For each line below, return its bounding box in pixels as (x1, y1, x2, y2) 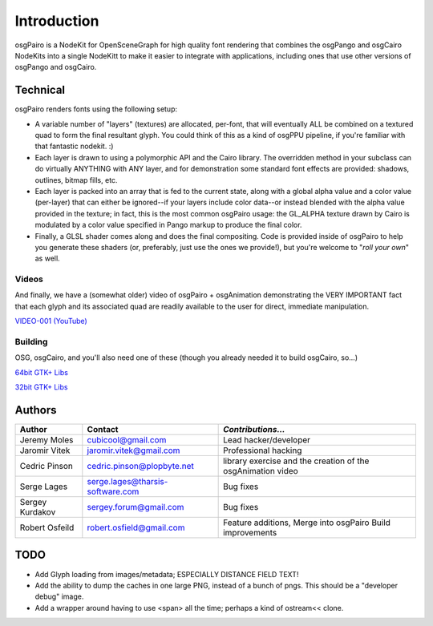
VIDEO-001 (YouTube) (14, 317, 87, 326)
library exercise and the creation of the (223, 455, 370, 466)
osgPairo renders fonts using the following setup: (14, 104, 178, 114)
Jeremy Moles (19, 434, 74, 446)
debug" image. (34, 592, 84, 601)
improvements (223, 527, 277, 539)
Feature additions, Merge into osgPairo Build (223, 517, 391, 528)
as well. (34, 253, 60, 264)
